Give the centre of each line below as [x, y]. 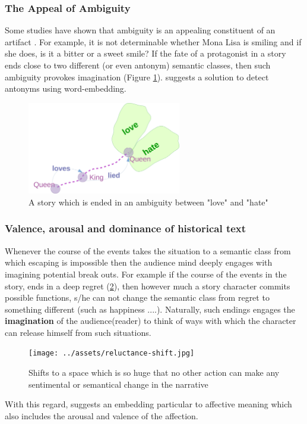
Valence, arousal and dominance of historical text [126, 228]
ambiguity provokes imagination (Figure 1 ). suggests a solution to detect [137, 77]
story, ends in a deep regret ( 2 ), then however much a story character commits [148, 286]
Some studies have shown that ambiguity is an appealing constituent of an [140, 30]
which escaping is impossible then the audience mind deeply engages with [139, 262]
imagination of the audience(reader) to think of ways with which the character [151, 321]
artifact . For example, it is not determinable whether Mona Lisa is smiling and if [153, 41]
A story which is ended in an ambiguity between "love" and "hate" [148, 202]
